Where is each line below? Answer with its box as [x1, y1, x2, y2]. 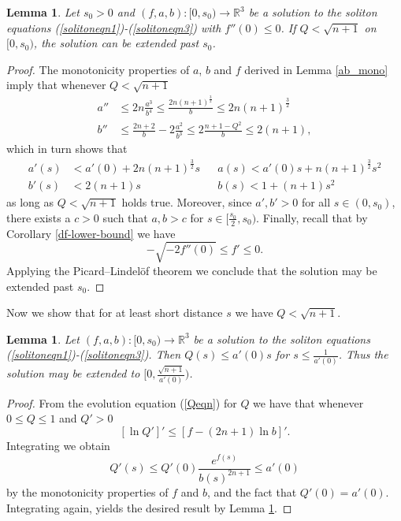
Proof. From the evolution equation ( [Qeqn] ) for [6, 394, 237, 411]
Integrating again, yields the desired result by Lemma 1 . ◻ [6, 499, 292, 515]
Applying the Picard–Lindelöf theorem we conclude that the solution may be [6, 262, 377, 278]
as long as [6, 194, 54, 210]
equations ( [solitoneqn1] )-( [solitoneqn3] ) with [6, 19, 221, 35]
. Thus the [338, 346, 388, 363]
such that [102, 209, 148, 225]
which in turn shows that [6, 140, 128, 157]
